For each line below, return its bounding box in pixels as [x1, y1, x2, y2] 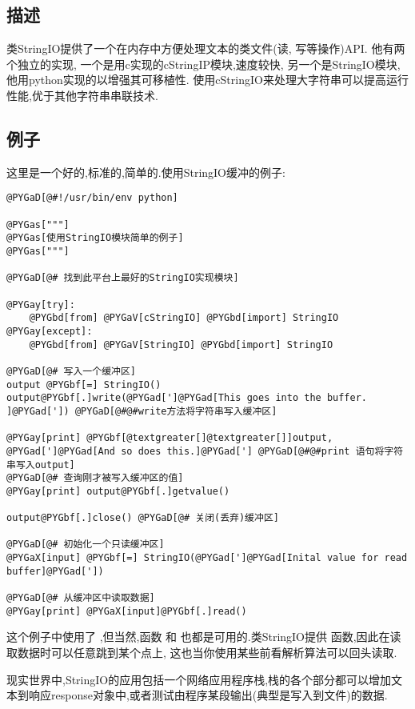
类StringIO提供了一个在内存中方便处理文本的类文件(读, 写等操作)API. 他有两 [6, 40, 405, 57]
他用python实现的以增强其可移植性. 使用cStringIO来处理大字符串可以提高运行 [6, 71, 409, 88]
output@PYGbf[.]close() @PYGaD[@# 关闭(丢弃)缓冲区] [6, 512, 279, 524]
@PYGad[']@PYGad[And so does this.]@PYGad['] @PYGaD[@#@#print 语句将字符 [6, 445, 404, 457]
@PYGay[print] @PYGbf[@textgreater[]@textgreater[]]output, [6, 432, 333, 444]
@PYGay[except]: [6, 325, 93, 337]
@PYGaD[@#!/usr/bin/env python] [6, 192, 178, 204]
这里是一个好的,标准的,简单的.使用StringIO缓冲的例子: [6, 163, 285, 180]
